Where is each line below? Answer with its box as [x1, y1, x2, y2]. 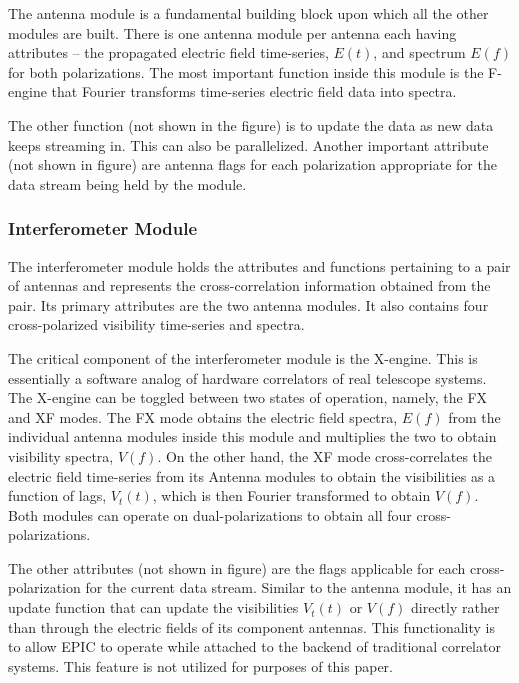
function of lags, [8, 485, 107, 506]
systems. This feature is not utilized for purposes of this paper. [8, 655, 393, 676]
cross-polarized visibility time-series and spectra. [8, 314, 305, 335]
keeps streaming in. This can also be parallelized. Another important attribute [8, 134, 489, 155]
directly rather [411, 597, 500, 618]
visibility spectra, [8, 445, 114, 466]
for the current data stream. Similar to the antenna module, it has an [85, 577, 512, 598]
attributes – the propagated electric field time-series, [8, 42, 329, 63]
